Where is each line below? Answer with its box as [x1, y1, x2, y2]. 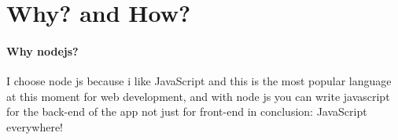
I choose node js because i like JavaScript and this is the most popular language [6, 73, 392, 89]
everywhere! [6, 118, 64, 135]
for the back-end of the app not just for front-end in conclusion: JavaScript [6, 103, 367, 120]
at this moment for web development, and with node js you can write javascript [6, 88, 390, 104]
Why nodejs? [6, 42, 79, 59]
